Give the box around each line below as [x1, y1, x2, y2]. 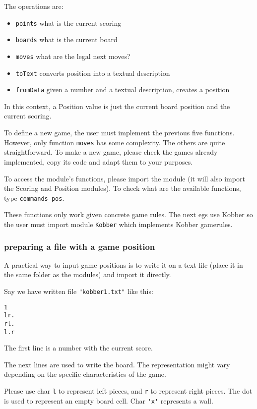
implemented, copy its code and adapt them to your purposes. [4, 156, 193, 167]
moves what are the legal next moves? [15, 51, 130, 61]
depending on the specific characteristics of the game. [4, 369, 166, 379]
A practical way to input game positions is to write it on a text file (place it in [4, 259, 243, 270]
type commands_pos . [4, 192, 64, 203]
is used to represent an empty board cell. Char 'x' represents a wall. [4, 395, 213, 406]
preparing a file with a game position [4, 240, 155, 252]
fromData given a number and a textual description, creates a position [15, 84, 230, 95]
